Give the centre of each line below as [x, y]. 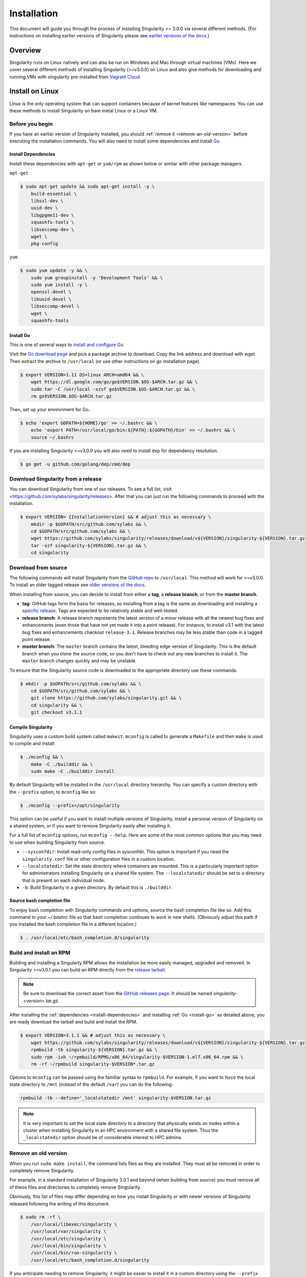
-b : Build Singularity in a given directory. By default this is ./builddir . [97, 888]
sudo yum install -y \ [59, 285]
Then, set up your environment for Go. [50, 409]
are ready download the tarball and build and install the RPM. [73, 1022]
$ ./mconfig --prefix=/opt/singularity [70, 805]
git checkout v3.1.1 [57, 712]
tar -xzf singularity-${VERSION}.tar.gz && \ [89, 546]
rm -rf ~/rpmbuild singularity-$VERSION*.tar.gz [93, 1064]
